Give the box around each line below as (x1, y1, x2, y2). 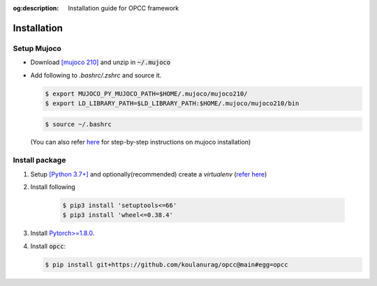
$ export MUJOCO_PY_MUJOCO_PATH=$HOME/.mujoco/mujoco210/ (45, 89, 248, 98)
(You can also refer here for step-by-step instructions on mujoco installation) (30, 138, 251, 146)
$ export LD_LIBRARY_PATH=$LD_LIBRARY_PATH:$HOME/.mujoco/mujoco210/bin (45, 99, 300, 107)
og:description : (13, 4, 59, 12)
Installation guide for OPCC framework (68, 4, 179, 12)
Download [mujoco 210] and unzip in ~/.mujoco (30, 58, 171, 66)
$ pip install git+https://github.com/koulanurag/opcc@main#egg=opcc (45, 260, 288, 269)
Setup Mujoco (13, 43, 62, 53)
